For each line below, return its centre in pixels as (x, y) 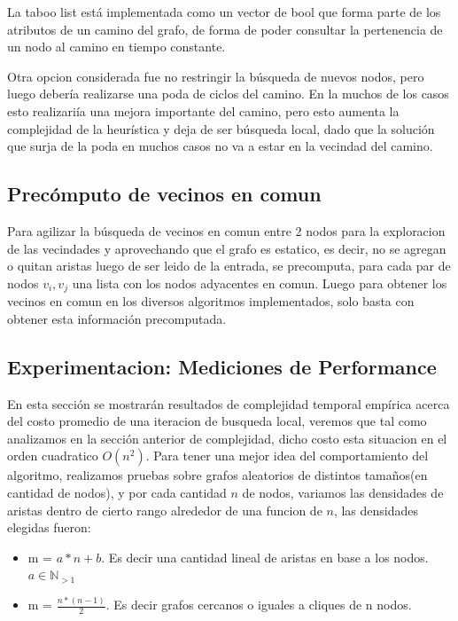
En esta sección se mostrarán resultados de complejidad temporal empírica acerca (229, 403)
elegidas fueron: (49, 527)
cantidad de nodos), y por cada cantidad (117, 492)
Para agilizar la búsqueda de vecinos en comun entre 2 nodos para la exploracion (226, 230)
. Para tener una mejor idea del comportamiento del (287, 456)
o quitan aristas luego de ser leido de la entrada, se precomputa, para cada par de (229, 266)
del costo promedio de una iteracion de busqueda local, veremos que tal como (217, 421)
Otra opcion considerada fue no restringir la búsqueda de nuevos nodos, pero (216, 76)
